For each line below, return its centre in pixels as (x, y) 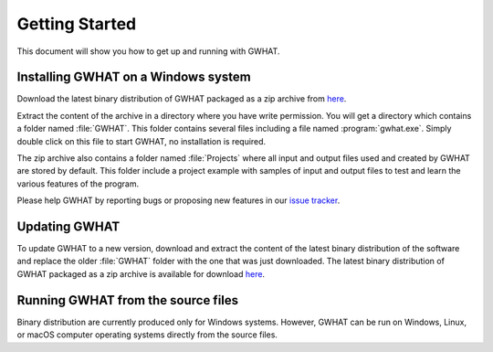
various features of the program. (78, 184)
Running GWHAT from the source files (128, 300)
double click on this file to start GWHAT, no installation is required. (142, 141)
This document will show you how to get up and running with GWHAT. (148, 51)
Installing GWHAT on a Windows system (134, 77)
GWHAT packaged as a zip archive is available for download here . (141, 273)
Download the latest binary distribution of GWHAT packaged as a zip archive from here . (182, 99)
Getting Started (77, 24)
